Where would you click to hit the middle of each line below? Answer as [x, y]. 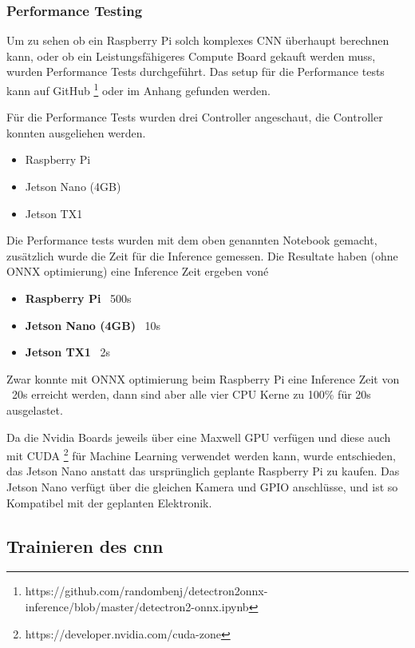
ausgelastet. [35, 409]
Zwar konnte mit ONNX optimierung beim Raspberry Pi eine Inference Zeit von [203, 378]
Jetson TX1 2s [68, 352]
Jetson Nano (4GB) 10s [93, 325]
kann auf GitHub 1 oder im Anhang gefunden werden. [138, 89]
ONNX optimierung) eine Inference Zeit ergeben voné [138, 271]
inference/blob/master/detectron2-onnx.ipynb [137, 606]
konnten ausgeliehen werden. [76, 132]
